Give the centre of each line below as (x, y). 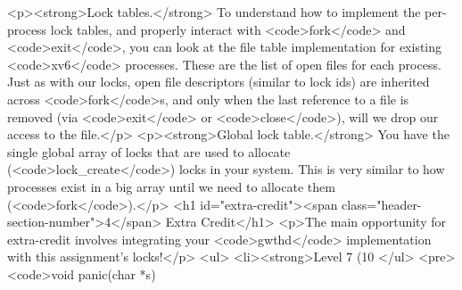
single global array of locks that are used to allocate (149, 151)
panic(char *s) (117, 273)
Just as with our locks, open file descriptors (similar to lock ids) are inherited (219, 82)
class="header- (382, 204)
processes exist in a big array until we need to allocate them (171, 186)
